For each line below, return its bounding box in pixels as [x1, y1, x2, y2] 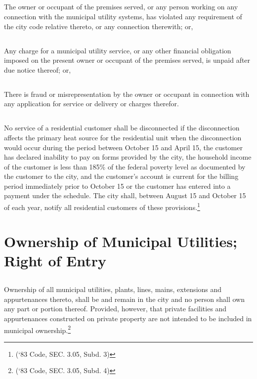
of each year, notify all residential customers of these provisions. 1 [4, 201, 200, 212]
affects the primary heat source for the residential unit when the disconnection [4, 132, 242, 142]
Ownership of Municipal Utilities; [4, 231, 237, 251]
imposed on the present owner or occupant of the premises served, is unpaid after [4, 55, 251, 65]
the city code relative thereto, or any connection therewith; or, [4, 21, 193, 31]
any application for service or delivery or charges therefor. [4, 98, 179, 109]
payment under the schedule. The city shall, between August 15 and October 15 [4, 190, 246, 201]
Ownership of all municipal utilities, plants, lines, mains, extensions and [4, 284, 222, 295]
